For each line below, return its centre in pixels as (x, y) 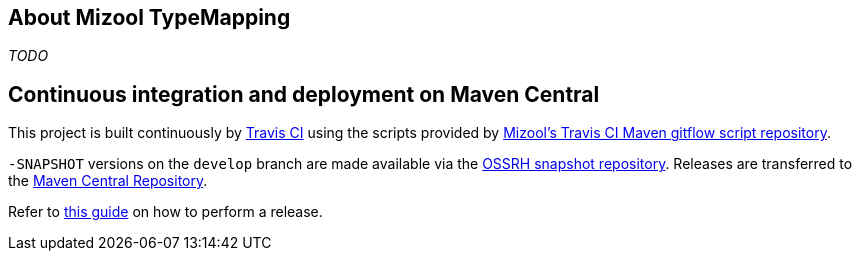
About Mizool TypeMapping (149, 17)
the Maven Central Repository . (108, 181)
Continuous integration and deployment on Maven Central (304, 94)
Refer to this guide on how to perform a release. (165, 212)
